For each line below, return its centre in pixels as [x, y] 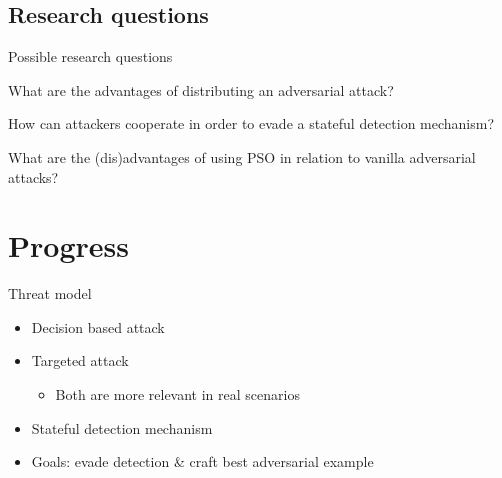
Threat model [50, 293]
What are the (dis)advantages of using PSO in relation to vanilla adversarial [242, 156]
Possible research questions [90, 56]
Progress [68, 245]
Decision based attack [98, 326]
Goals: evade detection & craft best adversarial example [202, 461]
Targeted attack [80, 360]
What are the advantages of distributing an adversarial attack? [201, 89]
